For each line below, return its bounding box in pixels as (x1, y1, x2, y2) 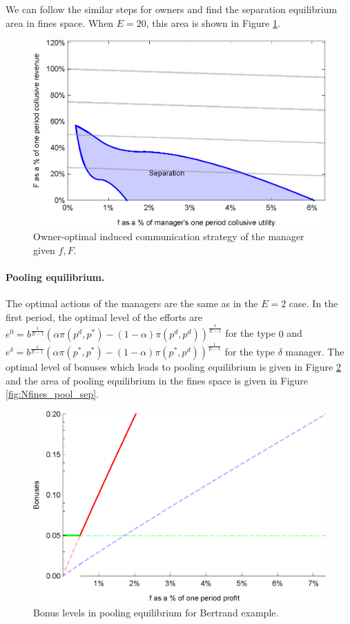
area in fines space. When (6, 15, 114, 30)
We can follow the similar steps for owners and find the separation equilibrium (6, 2, 338, 16)
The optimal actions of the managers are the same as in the (6, 296, 258, 311)
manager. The (285, 344, 344, 359)
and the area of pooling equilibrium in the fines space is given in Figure (6, 373, 309, 387)
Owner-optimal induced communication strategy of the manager (33, 229, 304, 244)
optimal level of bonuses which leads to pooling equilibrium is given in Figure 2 (6, 360, 341, 374)
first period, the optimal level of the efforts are (6, 309, 202, 324)
